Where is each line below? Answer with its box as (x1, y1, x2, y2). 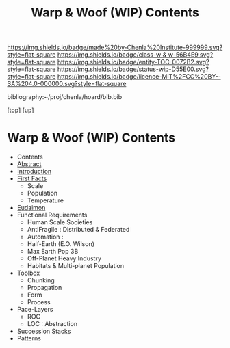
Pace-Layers (16, 306, 53, 314)
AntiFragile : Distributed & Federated (27, 226, 130, 234)
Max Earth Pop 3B (27, 247, 79, 256)
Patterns (16, 334, 41, 343)
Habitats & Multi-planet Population (27, 262, 125, 270)
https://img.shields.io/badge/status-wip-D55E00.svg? (57, 65, 209, 73)
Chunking (27, 276, 55, 284)
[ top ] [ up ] (7, 106, 34, 114)
